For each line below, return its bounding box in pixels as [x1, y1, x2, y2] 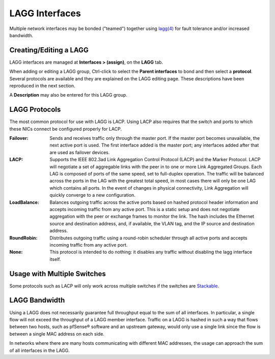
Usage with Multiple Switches [9, 270, 106, 278]
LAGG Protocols [9, 105, 61, 114]
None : [9, 249, 23, 255]
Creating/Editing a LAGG [9, 46, 89, 54]
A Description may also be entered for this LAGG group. [9, 92, 127, 98]
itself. [49, 256, 61, 262]
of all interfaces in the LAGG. [9, 347, 70, 353]
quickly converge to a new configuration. [49, 192, 136, 198]
